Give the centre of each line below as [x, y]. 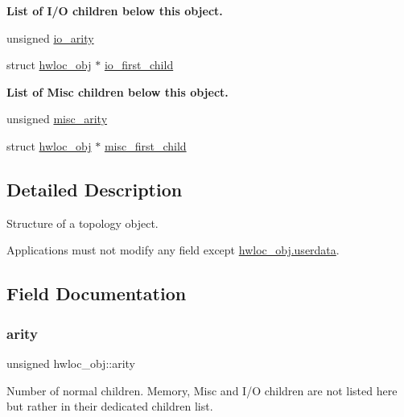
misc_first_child [145, 145]
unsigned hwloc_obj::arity [71, 363]
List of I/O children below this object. [115, 10]
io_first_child [139, 65]
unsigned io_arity [50, 37]
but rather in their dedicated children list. [110, 406]
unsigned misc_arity [57, 119]
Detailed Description [95, 189]
